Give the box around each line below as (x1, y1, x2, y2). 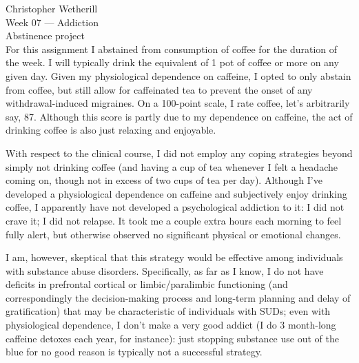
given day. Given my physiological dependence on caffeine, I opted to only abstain (6, 68, 351, 83)
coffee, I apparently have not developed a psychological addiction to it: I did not (6, 200, 345, 214)
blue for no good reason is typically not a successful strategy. (6, 344, 263, 359)
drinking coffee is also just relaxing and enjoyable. (6, 123, 216, 137)
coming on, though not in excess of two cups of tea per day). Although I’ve (6, 173, 322, 187)
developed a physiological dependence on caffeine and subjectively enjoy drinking (6, 186, 347, 200)
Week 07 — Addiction (6, 14, 99, 29)
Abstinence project (6, 28, 85, 43)
